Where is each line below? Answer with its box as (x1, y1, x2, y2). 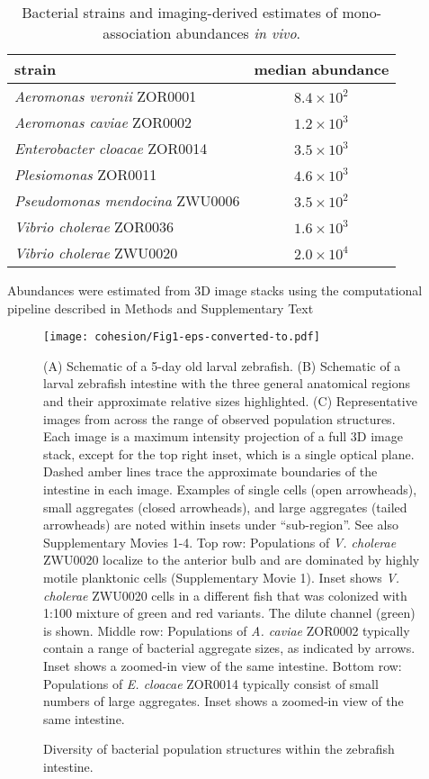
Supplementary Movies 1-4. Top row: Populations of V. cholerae (43, 532, 397, 551)
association (103, 23, 172, 43)
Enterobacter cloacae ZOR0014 (14, 138, 208, 159)
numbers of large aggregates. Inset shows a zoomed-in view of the (43, 692, 404, 711)
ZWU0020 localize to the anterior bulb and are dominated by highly (43, 550, 420, 569)
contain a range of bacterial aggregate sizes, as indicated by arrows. (43, 639, 416, 657)
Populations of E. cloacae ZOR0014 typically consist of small (43, 674, 379, 693)
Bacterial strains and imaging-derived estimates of (22, 2, 338, 23)
